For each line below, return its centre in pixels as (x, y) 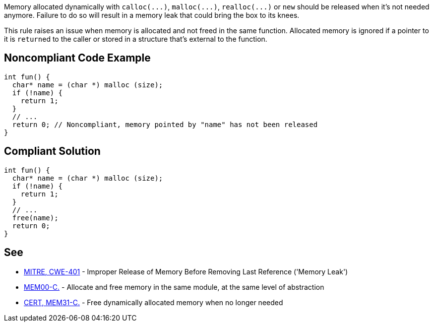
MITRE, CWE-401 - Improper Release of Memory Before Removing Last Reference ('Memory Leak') (186, 271)
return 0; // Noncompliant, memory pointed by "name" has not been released (165, 124)
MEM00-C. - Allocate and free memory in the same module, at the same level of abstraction (174, 287)
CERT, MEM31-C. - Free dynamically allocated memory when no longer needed (154, 302)
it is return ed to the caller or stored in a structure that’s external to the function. (136, 39)
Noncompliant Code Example (77, 58)
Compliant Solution (52, 151)
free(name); (35, 218)
